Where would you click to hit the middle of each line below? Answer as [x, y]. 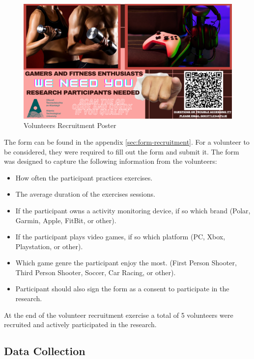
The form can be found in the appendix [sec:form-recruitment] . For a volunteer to [127, 141]
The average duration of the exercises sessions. [85, 194]
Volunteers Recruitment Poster [70, 125]
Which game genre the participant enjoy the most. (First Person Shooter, [126, 263]
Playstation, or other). [49, 246]
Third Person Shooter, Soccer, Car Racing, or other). [96, 272]
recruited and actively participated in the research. [80, 324]
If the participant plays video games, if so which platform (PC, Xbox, [120, 237]
